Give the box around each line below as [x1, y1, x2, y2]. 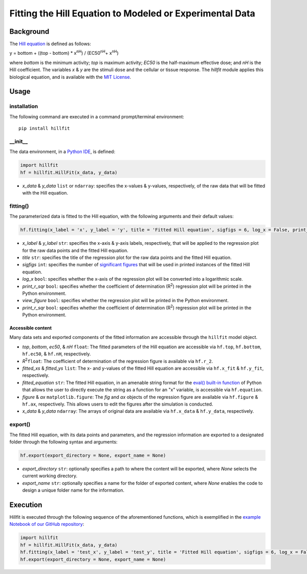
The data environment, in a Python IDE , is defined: [9, 148, 115, 155]
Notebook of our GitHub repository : [9, 521, 84, 527]
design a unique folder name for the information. [22, 487, 125, 494]
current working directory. [22, 473, 78, 479]
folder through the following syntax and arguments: [9, 438, 118, 445]
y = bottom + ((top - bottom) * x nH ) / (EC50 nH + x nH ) [9, 49, 119, 56]
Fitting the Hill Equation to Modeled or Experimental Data [9, 8, 255, 19]
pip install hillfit [18, 125, 70, 132]
